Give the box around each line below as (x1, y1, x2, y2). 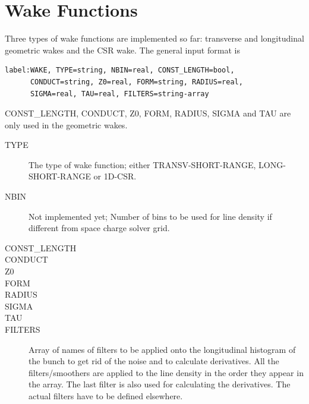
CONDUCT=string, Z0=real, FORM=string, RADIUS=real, (30, 77, 243, 86)
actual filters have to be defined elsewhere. (29, 389, 183, 402)
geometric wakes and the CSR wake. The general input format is (5, 43, 240, 56)
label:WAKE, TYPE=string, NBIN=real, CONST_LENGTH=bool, (5, 66, 235, 75)
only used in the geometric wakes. (5, 118, 128, 131)
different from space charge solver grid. (29, 222, 170, 234)
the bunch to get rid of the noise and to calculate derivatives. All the (29, 355, 279, 367)
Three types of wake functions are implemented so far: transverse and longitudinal (5, 32, 304, 45)
